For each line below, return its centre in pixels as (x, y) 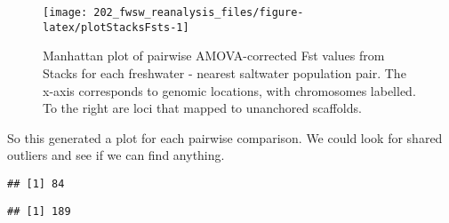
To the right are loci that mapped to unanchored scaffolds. (202, 108)
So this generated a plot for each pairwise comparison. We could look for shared (225, 137)
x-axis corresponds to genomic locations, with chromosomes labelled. (229, 90)
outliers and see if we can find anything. (116, 155)
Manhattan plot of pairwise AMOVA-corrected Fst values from (214, 56)
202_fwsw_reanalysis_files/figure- (199, 12)
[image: (65, 12)
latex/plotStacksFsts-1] (116, 27)
